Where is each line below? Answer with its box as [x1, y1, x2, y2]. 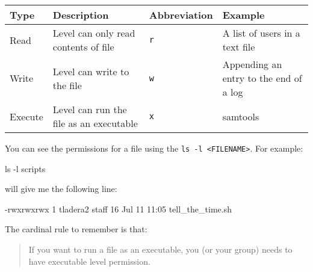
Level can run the [52, 102, 127, 116]
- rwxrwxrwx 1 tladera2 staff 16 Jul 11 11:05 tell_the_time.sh [5, 202, 232, 215]
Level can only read [52, 26, 135, 40]
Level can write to [52, 64, 129, 78]
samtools [222, 109, 259, 123]
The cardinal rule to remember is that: [5, 223, 147, 235]
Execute [10, 109, 43, 123]
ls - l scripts [5, 162, 46, 175]
